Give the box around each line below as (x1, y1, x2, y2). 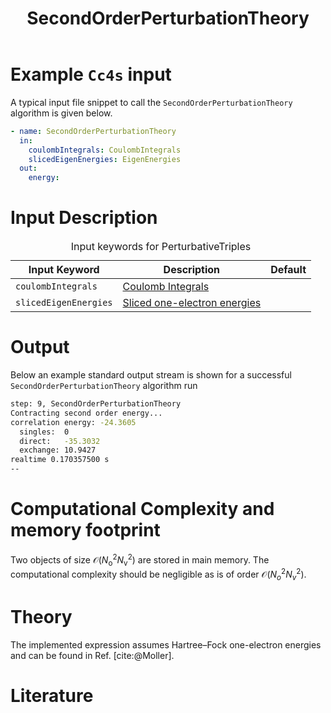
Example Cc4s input (10, 63, 172, 86)
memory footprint (10, 519, 161, 542)
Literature (10, 685, 94, 707)
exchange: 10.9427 (19, 445, 97, 456)
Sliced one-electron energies (122, 296, 262, 310)
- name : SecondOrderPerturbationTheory (10, 126, 177, 136)
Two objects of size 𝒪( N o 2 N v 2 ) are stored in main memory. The (10, 552, 270, 568)
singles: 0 (19, 427, 70, 437)
